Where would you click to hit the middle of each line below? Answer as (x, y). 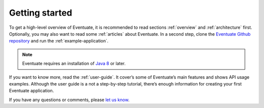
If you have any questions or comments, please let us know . (69, 100)
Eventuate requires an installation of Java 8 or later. (74, 64)
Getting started (41, 13)
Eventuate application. (32, 91)
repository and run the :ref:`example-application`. (59, 41)
